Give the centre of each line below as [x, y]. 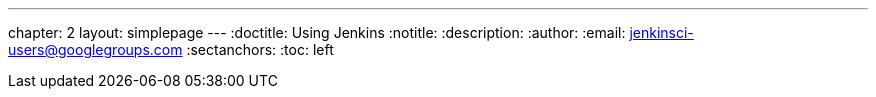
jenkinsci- [661, 32]
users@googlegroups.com [95, 49]
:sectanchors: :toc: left [260, 49]
